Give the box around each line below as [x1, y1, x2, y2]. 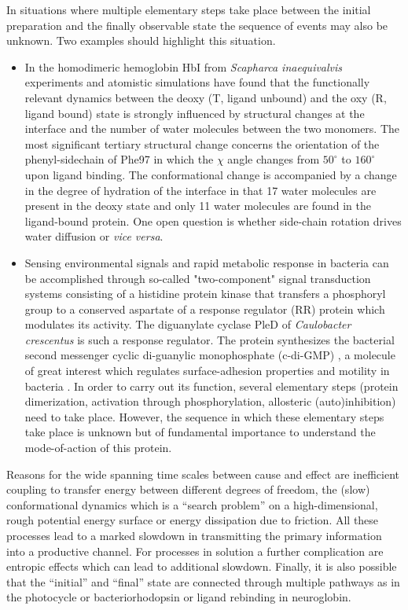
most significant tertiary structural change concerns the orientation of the [24, 135, 380, 152]
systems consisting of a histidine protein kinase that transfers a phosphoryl [24, 285, 386, 302]
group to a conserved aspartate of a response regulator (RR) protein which [24, 300, 385, 317]
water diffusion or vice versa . [24, 228, 164, 244]
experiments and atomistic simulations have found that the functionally [24, 74, 370, 90]
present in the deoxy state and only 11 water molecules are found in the [24, 197, 371, 214]
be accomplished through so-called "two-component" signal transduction [24, 270, 371, 286]
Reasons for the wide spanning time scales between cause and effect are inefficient [6, 465, 399, 482]
